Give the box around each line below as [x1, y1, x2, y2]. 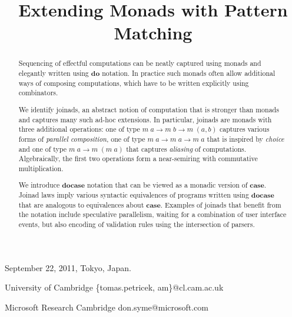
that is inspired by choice [207, 134, 284, 144]
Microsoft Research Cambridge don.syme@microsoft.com [5, 301, 208, 313]
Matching [114, 21, 193, 45]
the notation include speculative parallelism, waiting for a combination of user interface [18, 209, 287, 219]
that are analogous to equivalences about [18, 199, 144, 209]
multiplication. [18, 163, 64, 173]
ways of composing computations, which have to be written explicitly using [18, 78, 249, 88]
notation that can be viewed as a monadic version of [87, 180, 248, 190]
